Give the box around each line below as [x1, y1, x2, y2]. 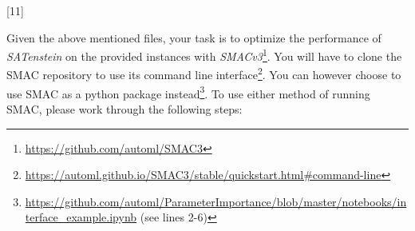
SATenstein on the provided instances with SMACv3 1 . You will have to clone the [6, 46, 402, 64]
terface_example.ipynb [25, 209, 137, 225]
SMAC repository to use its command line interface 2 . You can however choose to [6, 64, 401, 83]
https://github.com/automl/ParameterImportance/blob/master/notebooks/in [25, 193, 407, 209]
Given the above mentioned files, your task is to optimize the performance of [6, 29, 381, 46]
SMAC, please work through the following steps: [6, 100, 243, 117]
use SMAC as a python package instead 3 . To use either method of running [6, 82, 370, 102]
